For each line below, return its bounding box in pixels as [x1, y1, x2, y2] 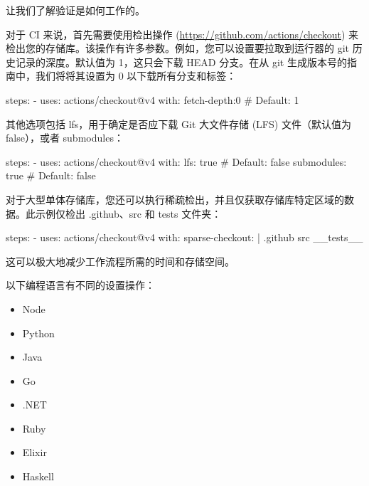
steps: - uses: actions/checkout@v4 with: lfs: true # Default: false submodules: [6, 154, 347, 169]
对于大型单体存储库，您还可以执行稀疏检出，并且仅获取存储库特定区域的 [6, 191, 344, 206]
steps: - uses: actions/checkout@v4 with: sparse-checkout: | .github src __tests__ [6, 230, 363, 245]
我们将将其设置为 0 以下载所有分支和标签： [35, 68, 237, 83]
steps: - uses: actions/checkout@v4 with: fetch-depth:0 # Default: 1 [6, 92, 299, 107]
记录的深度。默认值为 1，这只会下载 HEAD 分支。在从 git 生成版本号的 [15, 54, 347, 69]
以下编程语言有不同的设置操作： [6, 278, 155, 292]
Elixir [22, 445, 47, 460]
